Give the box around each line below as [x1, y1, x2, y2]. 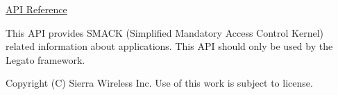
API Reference [6, 2, 67, 16]
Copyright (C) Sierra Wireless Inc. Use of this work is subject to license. [6, 76, 313, 90]
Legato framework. [6, 52, 85, 67]
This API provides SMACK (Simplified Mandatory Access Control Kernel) [6, 25, 324, 40]
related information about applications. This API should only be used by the [6, 39, 333, 53]
